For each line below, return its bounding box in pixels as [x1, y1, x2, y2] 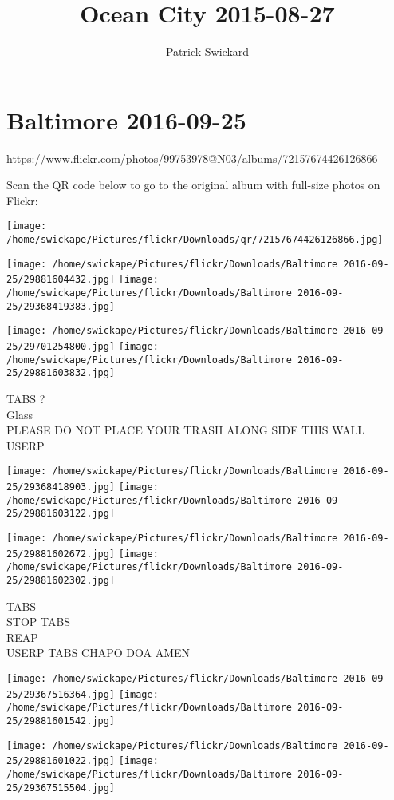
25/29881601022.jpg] [6, 755, 116, 767]
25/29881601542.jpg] [6, 715, 116, 727]
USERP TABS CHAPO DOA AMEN [6, 644, 191, 661]
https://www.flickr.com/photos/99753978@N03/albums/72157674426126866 [6, 149, 378, 166]
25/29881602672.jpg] [6, 548, 116, 560]
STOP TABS [6, 613, 71, 630]
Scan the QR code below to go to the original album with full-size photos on [6, 176, 380, 193]
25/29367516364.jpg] [6, 688, 116, 700]
